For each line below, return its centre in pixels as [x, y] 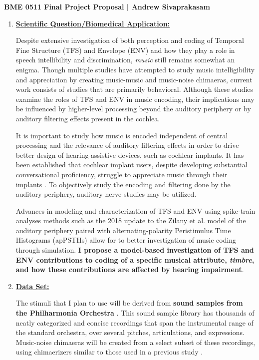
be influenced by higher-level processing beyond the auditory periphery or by [133, 109]
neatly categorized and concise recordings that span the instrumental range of [134, 322]
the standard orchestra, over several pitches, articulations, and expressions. [130, 332]
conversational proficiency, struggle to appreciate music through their [122, 174]
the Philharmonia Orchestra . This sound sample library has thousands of [135, 313]
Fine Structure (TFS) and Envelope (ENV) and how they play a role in [125, 50]
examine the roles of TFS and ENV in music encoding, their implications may [135, 99]
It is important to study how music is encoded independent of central [122, 135]
